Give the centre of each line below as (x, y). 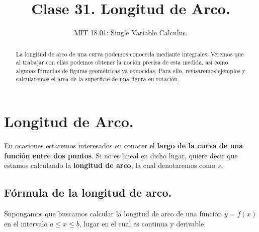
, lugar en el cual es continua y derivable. (143, 223)
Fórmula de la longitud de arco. (88, 192)
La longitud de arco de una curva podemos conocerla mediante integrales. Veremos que (130, 54)
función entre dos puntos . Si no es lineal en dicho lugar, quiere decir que (121, 155)
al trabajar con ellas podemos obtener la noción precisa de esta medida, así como (122, 62)
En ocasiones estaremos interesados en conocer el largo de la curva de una (124, 146)
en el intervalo (26, 223)
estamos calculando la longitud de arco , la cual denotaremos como (110, 165)
